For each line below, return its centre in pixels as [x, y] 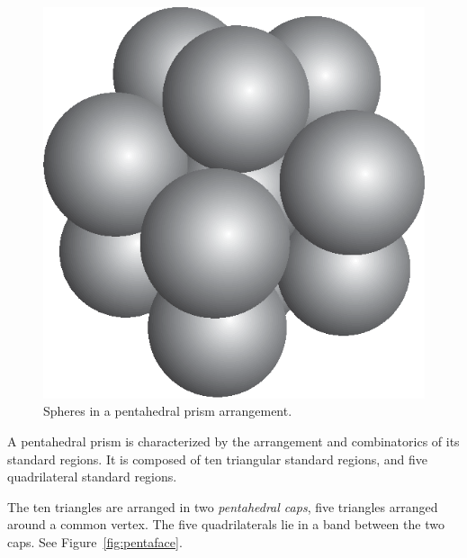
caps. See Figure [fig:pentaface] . [95, 542]
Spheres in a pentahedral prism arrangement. [168, 411]
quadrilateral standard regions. [92, 477]
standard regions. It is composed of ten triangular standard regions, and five [218, 459]
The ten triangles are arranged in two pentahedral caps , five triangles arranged [223, 506]
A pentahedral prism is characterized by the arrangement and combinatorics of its [233, 441]
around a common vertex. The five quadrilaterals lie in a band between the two [226, 524]
